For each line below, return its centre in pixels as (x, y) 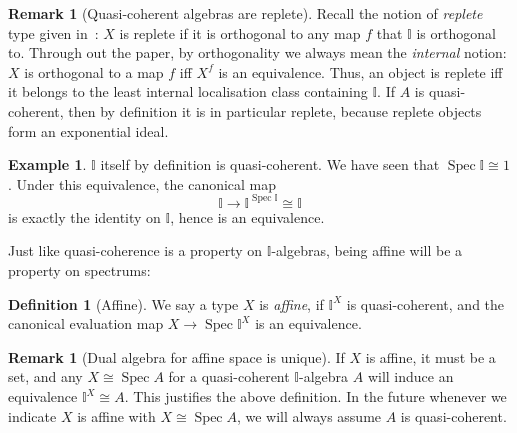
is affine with (116, 415)
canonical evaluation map (86, 323)
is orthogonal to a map (94, 71)
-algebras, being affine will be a (367, 250)
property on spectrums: (79, 270)
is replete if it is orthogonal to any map (240, 32)
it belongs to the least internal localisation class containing (188, 91)
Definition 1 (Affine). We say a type (123, 303)
